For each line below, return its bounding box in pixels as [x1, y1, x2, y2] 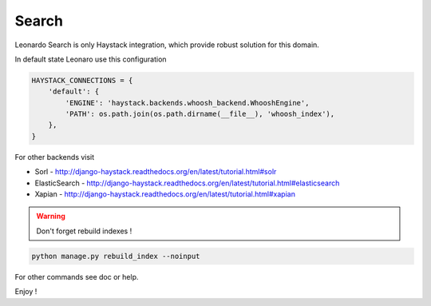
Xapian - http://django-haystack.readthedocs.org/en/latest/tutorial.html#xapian [34, 189, 295, 199]
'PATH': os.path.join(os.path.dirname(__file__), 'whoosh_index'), [65, 109, 335, 119]
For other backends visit [14, 152, 95, 161]
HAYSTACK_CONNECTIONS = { [31, 76, 133, 85]
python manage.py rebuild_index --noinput [31, 252, 200, 260]
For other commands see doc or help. [14, 272, 139, 281]
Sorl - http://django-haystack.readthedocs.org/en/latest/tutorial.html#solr [34, 167, 277, 177]
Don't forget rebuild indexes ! [36, 226, 132, 236]
